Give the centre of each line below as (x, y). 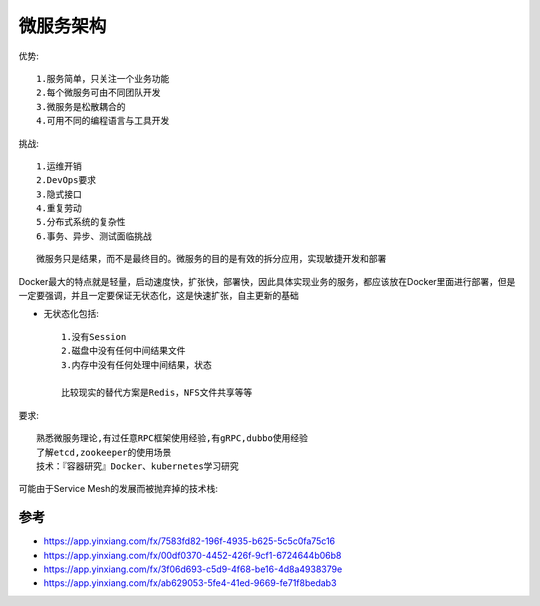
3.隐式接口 (59, 194)
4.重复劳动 (59, 208)
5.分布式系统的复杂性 (81, 222)
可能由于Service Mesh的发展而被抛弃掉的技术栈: (118, 489)
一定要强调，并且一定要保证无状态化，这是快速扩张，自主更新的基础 (158, 296)
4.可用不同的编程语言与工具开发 (103, 121)
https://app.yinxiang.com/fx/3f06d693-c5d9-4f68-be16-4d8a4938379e (193, 569)
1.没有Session (94, 336)
